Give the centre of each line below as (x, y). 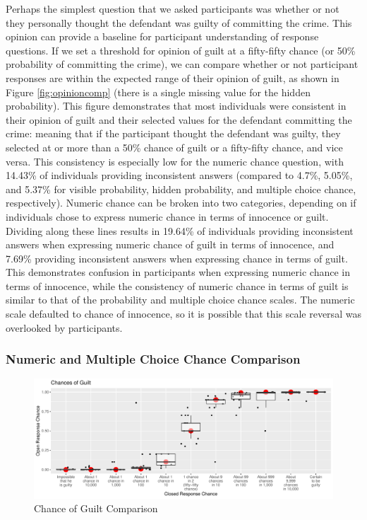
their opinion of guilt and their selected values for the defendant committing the (179, 119)
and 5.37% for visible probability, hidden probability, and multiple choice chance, (181, 189)
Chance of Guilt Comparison (96, 508)
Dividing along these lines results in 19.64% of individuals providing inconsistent (180, 230)
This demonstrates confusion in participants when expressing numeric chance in (178, 272)
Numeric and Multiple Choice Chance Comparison (153, 359)
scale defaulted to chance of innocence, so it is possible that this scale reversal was (183, 314)
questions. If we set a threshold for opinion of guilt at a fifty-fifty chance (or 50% (181, 50)
